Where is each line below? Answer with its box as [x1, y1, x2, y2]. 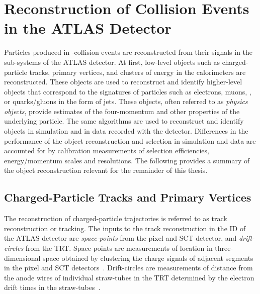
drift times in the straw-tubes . [4, 282, 101, 292]
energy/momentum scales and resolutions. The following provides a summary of [4, 155, 250, 165]
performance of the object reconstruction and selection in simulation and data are [4, 135, 256, 146]
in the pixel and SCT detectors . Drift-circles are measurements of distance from [4, 262, 253, 273]
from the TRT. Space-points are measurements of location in [25, 243, 213, 253]
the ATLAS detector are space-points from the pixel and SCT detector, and [4, 233, 237, 243]
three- [215, 243, 233, 253]
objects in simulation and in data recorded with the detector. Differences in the [4, 126, 248, 136]
